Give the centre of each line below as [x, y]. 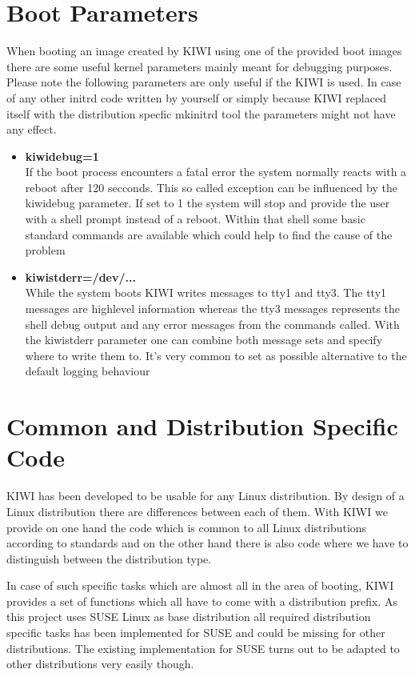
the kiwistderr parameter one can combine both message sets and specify [204, 340]
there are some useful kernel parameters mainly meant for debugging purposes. [200, 66]
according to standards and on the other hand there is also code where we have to [207, 543]
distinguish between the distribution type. [109, 558]
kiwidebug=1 [62, 156]
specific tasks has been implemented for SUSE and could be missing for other [196, 633]
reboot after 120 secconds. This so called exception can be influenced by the [211, 187]
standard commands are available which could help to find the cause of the [209, 234]
